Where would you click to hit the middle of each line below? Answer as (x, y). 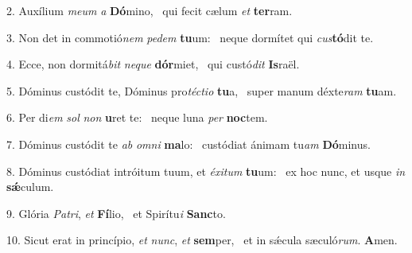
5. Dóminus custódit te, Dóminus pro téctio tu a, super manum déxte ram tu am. (202, 90)
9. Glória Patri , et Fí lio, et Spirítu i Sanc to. (116, 213)
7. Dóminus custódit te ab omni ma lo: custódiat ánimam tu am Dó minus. (189, 144)
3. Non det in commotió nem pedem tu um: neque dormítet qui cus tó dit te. (190, 37)
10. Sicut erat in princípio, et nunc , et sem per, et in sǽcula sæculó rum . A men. (202, 240)
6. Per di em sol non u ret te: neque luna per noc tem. (137, 117)
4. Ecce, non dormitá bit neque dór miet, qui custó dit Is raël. (153, 64)
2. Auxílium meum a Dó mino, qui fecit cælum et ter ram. (150, 10)
